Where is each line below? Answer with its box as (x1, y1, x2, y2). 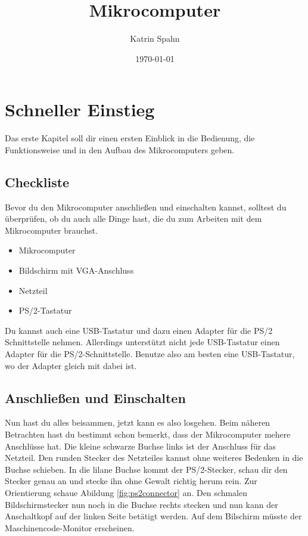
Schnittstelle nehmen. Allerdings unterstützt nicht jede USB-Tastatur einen (5, 336, 280, 348)
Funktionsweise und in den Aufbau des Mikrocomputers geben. (5, 143, 235, 156)
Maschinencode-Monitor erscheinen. (5, 521, 135, 534)
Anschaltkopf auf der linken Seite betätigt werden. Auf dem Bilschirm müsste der (5, 510, 302, 522)
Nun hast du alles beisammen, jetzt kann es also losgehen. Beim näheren (5, 416, 270, 429)
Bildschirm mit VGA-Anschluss (18, 264, 134, 277)
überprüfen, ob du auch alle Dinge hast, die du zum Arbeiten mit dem (5, 212, 262, 225)
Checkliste (5, 172, 70, 191)
